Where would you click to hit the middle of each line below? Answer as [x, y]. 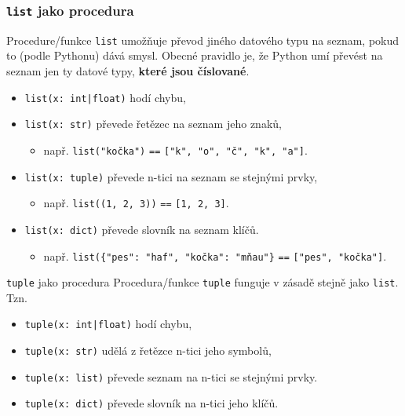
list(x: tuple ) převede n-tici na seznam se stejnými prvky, [171, 176]
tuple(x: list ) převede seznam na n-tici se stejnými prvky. [171, 376]
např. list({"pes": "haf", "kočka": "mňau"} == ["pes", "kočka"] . [215, 255]
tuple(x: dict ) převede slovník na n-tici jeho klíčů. [151, 403]
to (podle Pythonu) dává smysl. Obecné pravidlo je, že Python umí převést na [195, 55]
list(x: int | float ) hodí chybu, [105, 97]
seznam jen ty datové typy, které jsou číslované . [128, 71]
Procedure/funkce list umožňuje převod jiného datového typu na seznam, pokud [203, 40]
